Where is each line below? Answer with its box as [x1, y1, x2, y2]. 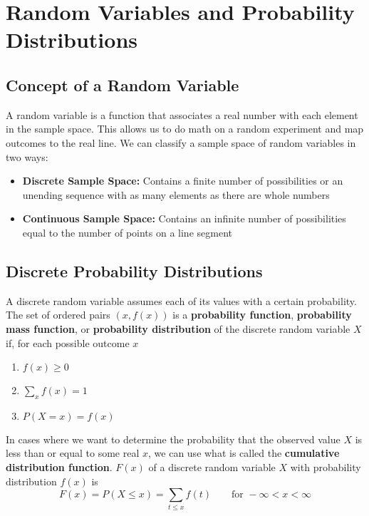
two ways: [6, 149, 48, 164]
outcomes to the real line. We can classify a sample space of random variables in [6, 135, 356, 150]
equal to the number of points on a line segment [22, 225, 232, 239]
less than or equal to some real [6, 445, 140, 460]
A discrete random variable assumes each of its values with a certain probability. [6, 293, 357, 308]
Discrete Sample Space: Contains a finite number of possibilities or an [22, 173, 343, 188]
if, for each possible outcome [6, 335, 130, 350]
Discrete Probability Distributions [6, 259, 263, 282]
